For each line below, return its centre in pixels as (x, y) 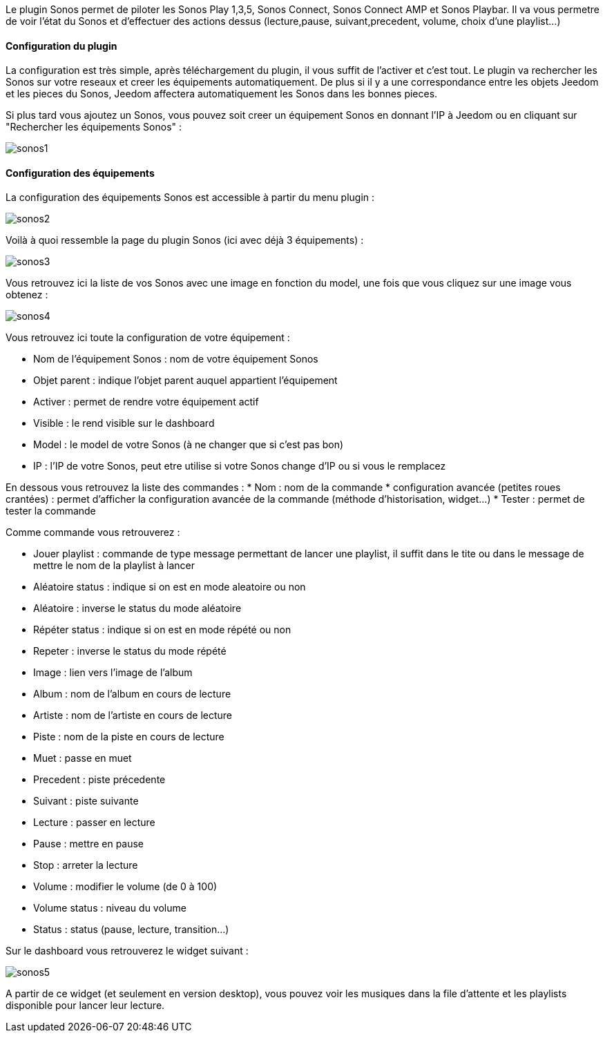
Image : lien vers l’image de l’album (113, 673)
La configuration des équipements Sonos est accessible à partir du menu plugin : (190, 198)
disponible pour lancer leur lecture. (85, 1006)
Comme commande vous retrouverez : (93, 532)
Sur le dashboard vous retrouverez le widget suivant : (127, 951)
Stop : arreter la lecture (86, 865)
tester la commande (51, 511)
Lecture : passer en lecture (94, 823)
